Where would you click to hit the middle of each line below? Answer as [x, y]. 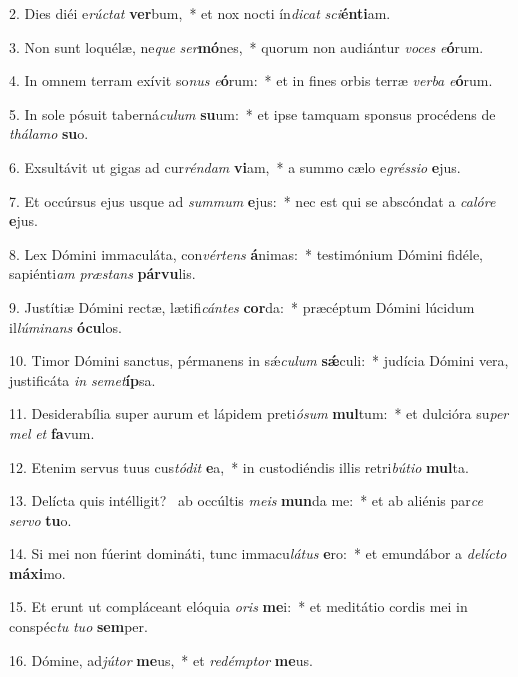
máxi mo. [37, 572]
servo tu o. [40, 519]
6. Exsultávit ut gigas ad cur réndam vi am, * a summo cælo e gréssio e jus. [235, 166]
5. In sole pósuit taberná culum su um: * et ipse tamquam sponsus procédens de [252, 113]
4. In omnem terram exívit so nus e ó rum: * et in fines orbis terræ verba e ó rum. [251, 80]
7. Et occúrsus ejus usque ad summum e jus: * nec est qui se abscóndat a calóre [252, 200]
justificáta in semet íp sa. [82, 379]
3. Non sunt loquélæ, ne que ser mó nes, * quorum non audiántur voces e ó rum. [246, 46]
